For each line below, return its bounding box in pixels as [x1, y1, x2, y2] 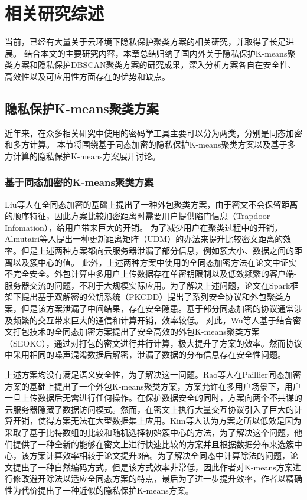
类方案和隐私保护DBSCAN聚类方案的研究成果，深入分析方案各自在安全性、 [5, 58, 296, 71]
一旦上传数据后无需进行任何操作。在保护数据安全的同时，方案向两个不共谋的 [5, 391, 302, 404]
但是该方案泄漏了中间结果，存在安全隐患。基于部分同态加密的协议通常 [21, 302, 294, 315]
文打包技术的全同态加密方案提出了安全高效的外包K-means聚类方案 [5, 325, 260, 338]
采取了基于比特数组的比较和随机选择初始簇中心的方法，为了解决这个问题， [5, 426, 294, 438]
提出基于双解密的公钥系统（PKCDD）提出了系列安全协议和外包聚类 [21, 290, 283, 303]
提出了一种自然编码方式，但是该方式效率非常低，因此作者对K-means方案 [13, 460, 293, 473]
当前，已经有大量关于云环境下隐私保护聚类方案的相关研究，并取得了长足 [5, 35, 286, 48]
